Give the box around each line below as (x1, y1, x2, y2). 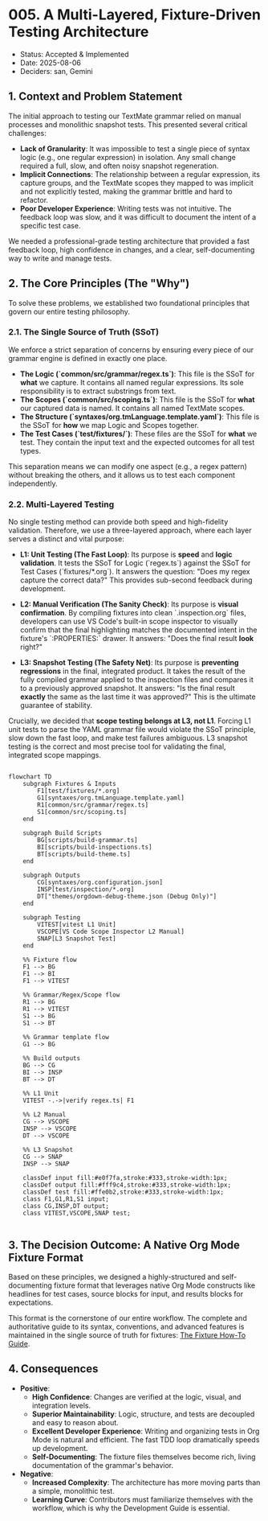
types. (19, 446, 42, 455)
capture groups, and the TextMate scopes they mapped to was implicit (19, 178, 254, 187)
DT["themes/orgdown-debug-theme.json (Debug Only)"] (37, 893, 217, 901)
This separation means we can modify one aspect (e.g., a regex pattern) (8, 461, 247, 471)
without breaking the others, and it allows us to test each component (8, 470, 235, 479)
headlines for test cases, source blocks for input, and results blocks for (8, 1289, 244, 1298)
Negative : (19, 1469, 54, 1478)
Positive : (19, 1383, 51, 1393)
